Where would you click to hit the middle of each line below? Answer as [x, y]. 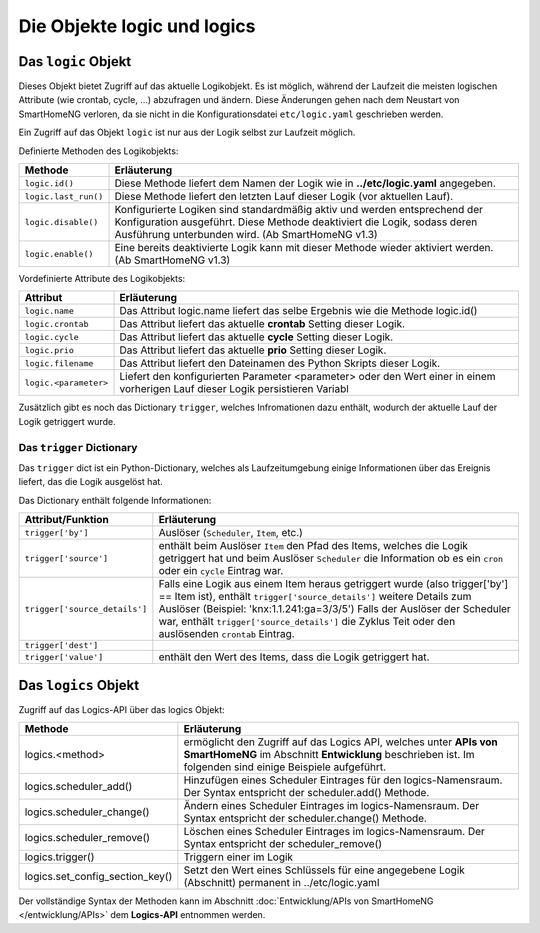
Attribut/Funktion [66, 520]
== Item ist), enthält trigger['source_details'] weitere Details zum [315, 597]
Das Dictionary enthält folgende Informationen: [115, 500]
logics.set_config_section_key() [98, 877]
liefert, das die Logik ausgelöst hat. [91, 482]
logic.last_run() [64, 196]
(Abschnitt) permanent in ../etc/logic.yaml [281, 883]
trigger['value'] [64, 656]
